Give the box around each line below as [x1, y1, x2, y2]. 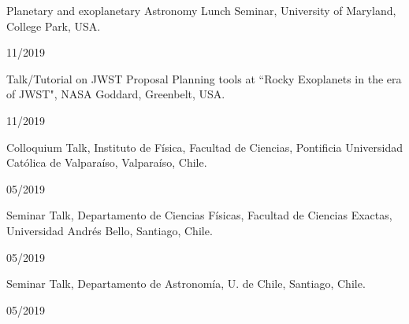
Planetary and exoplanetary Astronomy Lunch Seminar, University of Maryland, [6, 2, 396, 18]
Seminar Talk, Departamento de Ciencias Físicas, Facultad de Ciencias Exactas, [6, 207, 392, 223]
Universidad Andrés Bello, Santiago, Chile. [6, 222, 213, 238]
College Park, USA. [6, 17, 101, 34]
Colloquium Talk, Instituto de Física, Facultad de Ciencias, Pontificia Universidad [6, 138, 403, 155]
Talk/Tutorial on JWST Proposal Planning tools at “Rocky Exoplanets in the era [6, 70, 402, 87]
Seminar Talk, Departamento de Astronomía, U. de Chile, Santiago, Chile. [6, 275, 366, 292]
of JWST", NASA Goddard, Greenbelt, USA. [6, 86, 225, 102]
